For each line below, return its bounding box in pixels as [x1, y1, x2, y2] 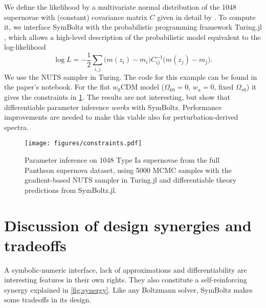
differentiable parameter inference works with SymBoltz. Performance [4, 101, 222, 112]
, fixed [214, 81, 234, 92]
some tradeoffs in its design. [4, 294, 92, 305]
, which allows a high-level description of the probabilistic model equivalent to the [4, 31, 261, 42]
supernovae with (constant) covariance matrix [4, 11, 147, 22]
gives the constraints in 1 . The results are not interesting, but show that [4, 91, 231, 102]
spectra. [4, 121, 29, 132]
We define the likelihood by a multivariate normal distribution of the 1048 [4, 2, 237, 12]
